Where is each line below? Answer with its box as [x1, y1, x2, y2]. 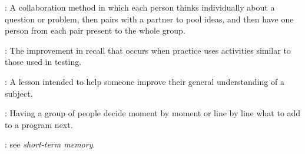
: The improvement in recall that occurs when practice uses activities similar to [5, 44, 291, 56]
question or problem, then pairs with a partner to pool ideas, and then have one [5, 12, 294, 25]
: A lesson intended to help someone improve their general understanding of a [5, 75, 284, 87]
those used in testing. [5, 55, 82, 68]
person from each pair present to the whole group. [5, 24, 185, 37]
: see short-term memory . [5, 138, 95, 150]
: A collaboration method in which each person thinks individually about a [5, 1, 275, 13]
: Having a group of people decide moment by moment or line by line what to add [5, 107, 301, 119]
